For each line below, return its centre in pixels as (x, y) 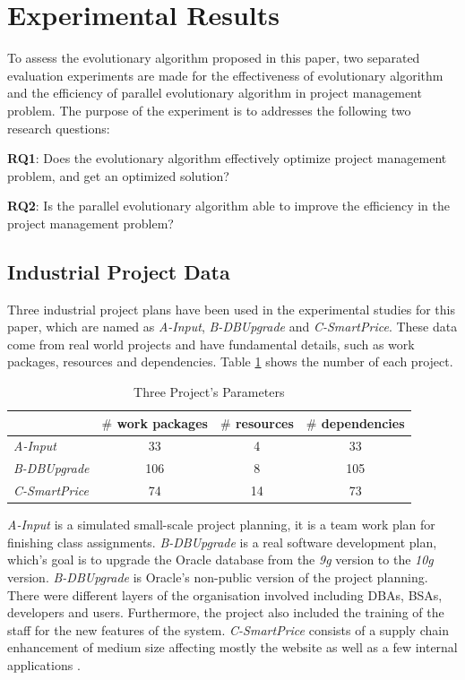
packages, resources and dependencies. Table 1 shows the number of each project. (230, 362)
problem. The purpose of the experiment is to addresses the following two (209, 110)
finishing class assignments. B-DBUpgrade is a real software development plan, (222, 542)
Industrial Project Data (119, 271)
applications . (44, 665)
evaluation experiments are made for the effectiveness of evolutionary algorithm (225, 75)
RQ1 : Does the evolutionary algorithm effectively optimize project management (227, 158)
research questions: (59, 128)
